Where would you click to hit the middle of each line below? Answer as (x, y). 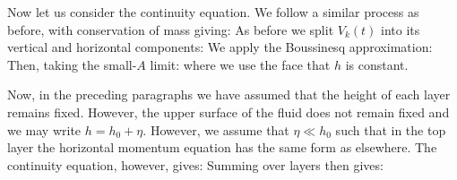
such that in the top (391, 129)
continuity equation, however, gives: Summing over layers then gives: (195, 164)
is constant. (377, 64)
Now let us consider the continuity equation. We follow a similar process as (213, 12)
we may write (44, 129)
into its (401, 29)
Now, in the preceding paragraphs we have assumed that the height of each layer (229, 94)
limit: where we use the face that (240, 64)
